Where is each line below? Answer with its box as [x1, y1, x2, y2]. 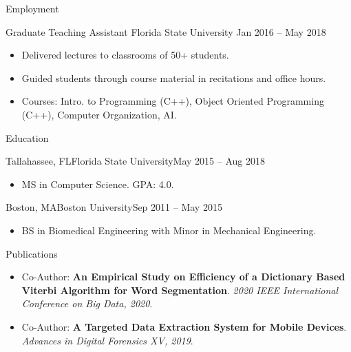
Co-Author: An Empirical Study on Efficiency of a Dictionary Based [21, 269, 345, 284]
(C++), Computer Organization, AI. [21, 107, 177, 121]
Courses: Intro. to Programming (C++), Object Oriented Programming [21, 94, 324, 108]
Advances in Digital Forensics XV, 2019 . [21, 333, 193, 347]
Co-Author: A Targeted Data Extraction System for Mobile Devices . [21, 319, 347, 333]
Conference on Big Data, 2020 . [21, 296, 153, 311]
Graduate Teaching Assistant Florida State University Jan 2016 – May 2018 [6, 24, 326, 39]
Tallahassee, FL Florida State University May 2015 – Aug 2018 [6, 154, 265, 168]
